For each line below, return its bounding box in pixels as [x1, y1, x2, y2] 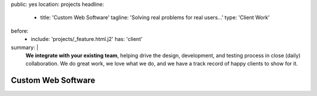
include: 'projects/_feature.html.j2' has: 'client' [31, 36, 143, 43]
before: [11, 27, 29, 35]
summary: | [11, 44, 39, 51]
